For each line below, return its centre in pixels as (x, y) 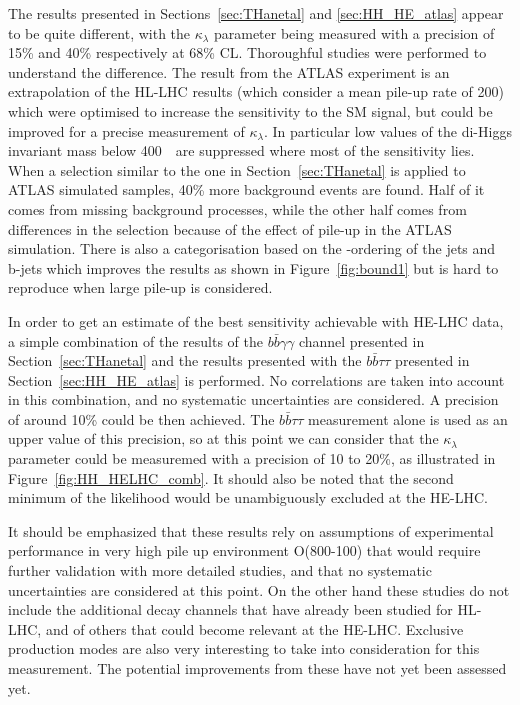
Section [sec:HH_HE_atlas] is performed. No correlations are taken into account (256, 379)
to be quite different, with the (99, 32)
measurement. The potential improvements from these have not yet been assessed (257, 668)
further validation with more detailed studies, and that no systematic (220, 570)
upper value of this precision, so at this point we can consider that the (223, 438)
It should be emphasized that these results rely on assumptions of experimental (251, 530)
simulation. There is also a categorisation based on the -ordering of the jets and (252, 248)
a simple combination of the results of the (135, 340)
